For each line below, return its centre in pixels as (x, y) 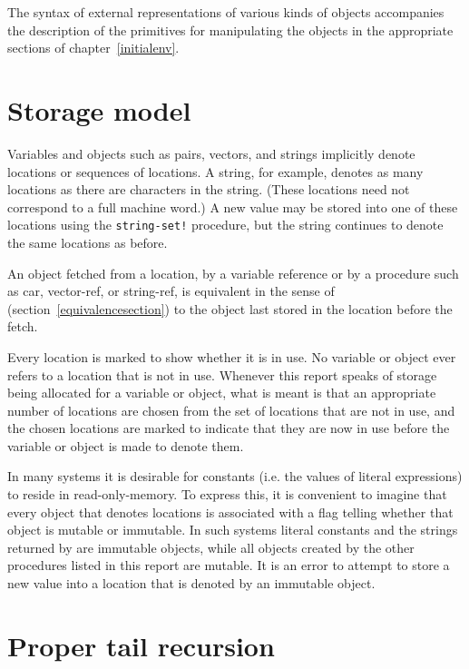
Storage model (99, 109)
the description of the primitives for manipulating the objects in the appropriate (230, 30)
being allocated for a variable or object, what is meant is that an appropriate (222, 393)
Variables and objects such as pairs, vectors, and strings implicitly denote (211, 153)
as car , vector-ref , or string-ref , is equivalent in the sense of (171, 291)
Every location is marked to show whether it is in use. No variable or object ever (232, 356)
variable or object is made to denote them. (126, 445)
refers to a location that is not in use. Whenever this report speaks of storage (222, 374)
